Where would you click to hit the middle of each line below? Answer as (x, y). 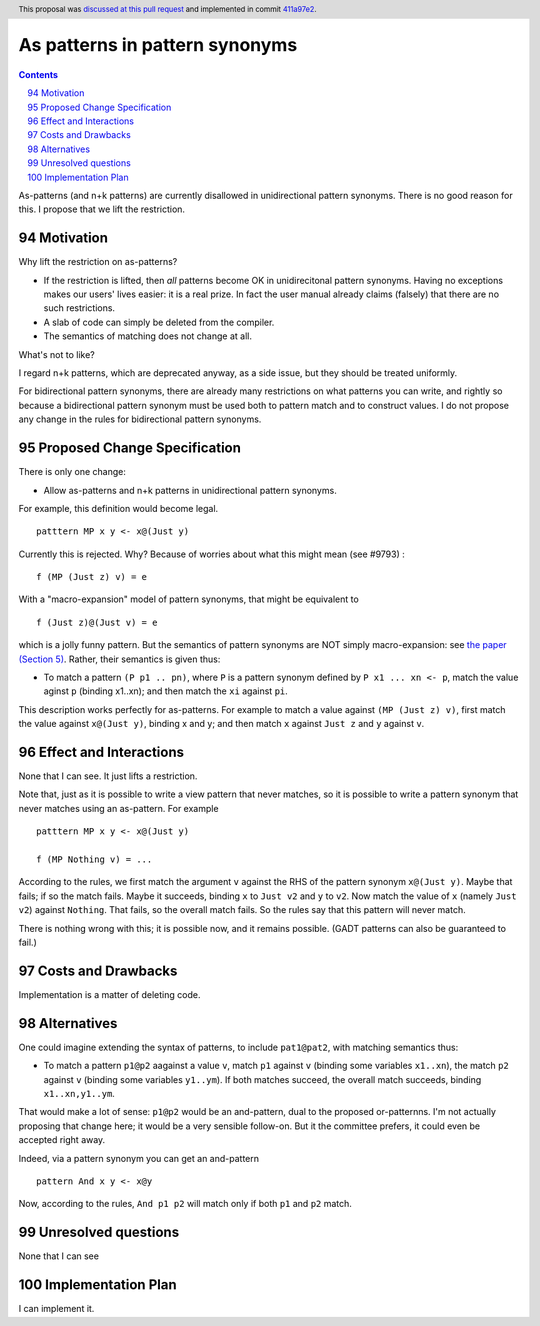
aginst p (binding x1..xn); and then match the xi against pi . (166, 691)
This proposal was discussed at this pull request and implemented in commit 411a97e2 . (167, 9)
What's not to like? (56, 354)
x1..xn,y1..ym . (79, 1093)
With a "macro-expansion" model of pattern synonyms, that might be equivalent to (188, 599)
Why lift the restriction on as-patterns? (98, 262)
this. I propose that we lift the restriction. (101, 209)
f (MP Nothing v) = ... (94, 859)
